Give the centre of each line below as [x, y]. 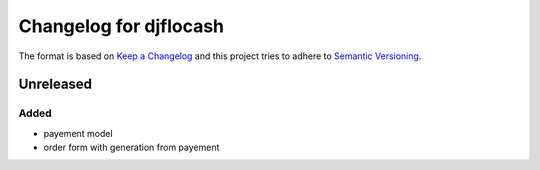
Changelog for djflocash [121, 26]
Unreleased [55, 84]
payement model [78, 133]
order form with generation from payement [131, 147]
